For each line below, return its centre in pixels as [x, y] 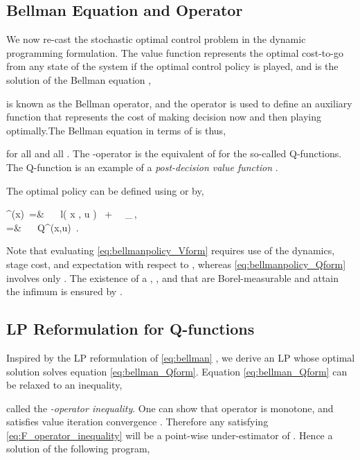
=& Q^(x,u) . [43, 227]
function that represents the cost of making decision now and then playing [164, 117]
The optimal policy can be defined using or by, [105, 190]
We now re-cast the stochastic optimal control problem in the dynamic [156, 39]
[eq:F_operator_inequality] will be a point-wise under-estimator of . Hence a [170, 435]
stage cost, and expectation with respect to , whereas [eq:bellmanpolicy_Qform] [176, 264]
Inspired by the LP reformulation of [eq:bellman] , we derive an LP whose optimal [181, 357]
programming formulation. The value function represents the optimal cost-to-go [175, 52]
